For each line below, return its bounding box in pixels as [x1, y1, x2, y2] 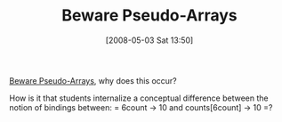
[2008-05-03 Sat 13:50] [105, 35, 194, 45]
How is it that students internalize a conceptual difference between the [9, 93, 269, 103]
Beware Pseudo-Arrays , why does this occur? [9, 75, 178, 85]
